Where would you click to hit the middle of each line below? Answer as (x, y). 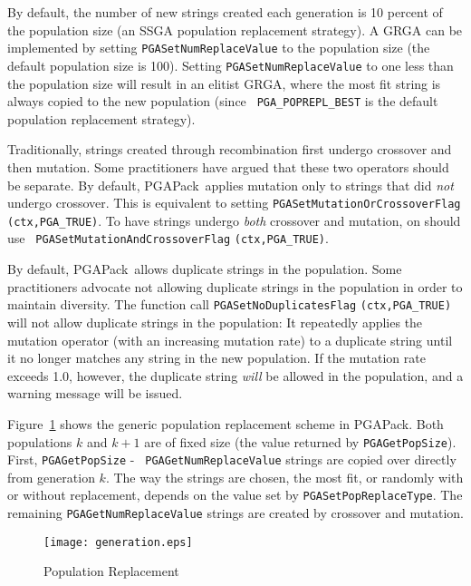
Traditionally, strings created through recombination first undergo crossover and (230, 149)
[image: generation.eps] (118, 542)
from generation (51, 477)
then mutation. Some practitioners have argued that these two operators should (228, 166)
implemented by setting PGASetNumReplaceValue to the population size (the (219, 48)
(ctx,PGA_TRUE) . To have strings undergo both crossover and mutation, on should (234, 220)
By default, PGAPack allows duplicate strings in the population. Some (205, 269)
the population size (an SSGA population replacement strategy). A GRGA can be (235, 29)
